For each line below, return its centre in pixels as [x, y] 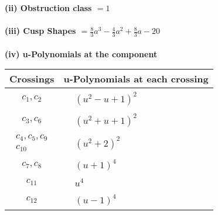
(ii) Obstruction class [48, 8]
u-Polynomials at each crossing [136, 79]
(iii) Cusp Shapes [40, 31]
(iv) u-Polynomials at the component [81, 53]
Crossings [32, 79]
